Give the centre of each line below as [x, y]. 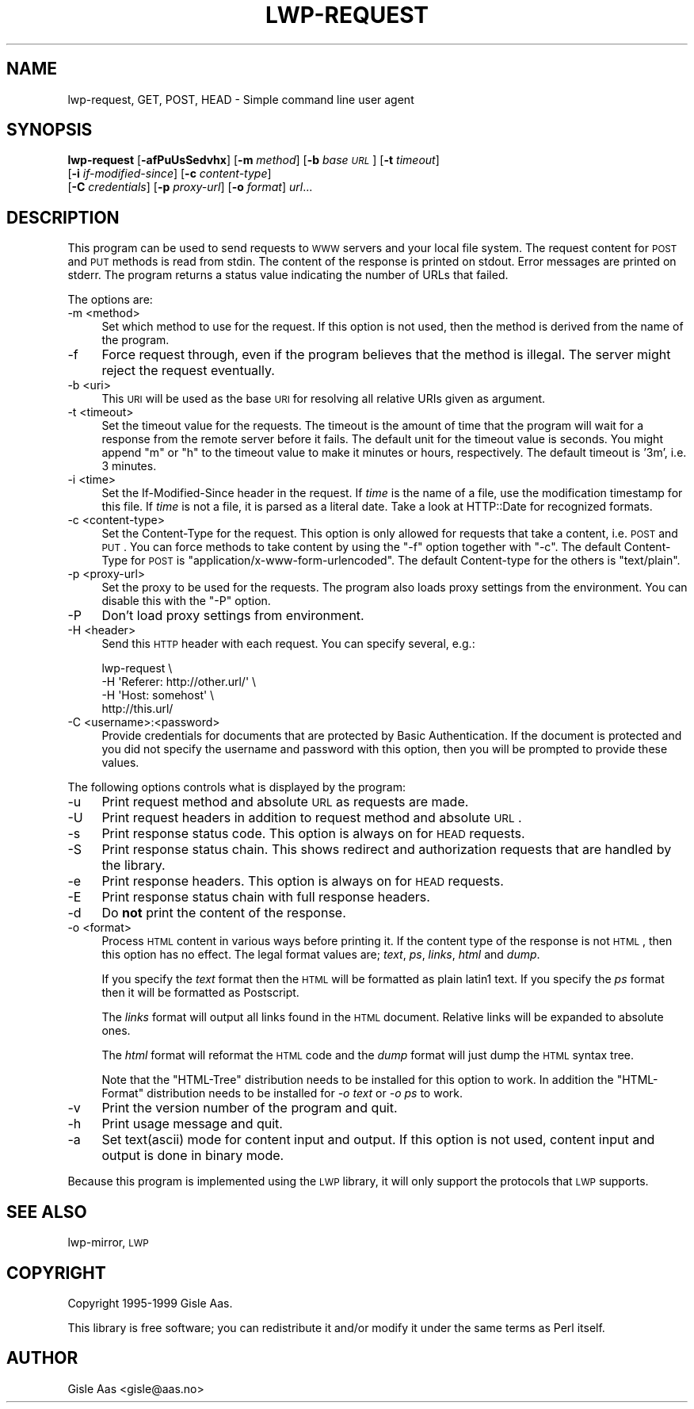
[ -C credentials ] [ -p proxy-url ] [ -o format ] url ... [190, 187]
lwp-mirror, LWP [108, 1242]
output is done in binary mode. [193, 1156]
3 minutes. [129, 466]
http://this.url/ [137, 709]
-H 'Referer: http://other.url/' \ [179, 682]
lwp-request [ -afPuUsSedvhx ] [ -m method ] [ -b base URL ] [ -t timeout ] [254, 160]
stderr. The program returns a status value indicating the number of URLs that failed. [288, 275]
